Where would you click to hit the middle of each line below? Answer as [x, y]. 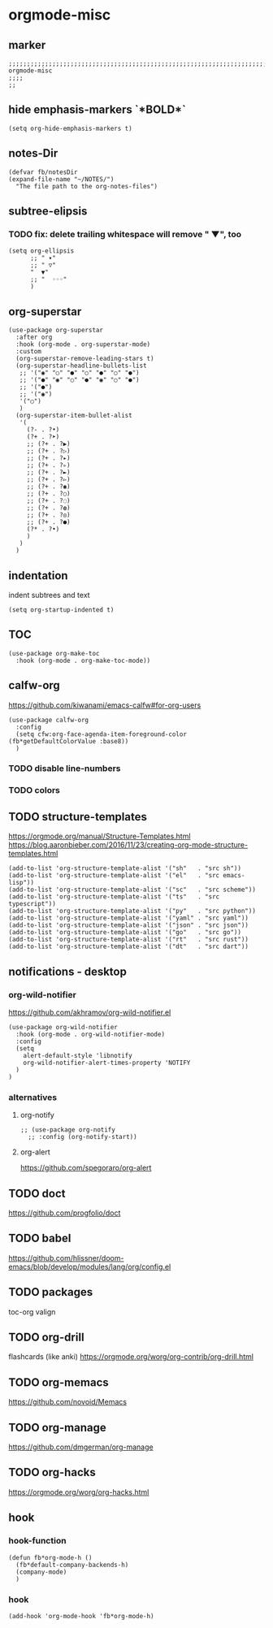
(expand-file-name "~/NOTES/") [61, 179]
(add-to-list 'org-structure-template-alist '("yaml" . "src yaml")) [129, 918]
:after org [34, 338]
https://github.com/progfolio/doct [65, 1213]
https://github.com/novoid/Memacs [68, 1402]
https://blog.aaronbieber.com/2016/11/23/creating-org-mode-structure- [128, 845]
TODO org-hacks [52, 1472]
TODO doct [37, 1193]
